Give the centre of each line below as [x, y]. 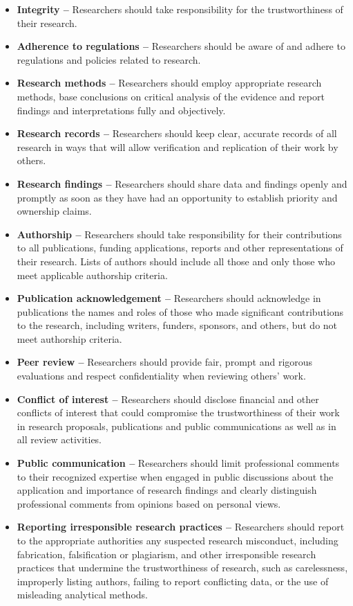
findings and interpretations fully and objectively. [121, 110]
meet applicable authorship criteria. [92, 275]
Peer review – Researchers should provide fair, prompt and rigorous [165, 362]
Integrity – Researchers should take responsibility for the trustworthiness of [180, 9]
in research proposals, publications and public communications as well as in [176, 426]
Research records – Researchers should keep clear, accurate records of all [177, 133]
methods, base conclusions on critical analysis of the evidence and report [171, 96]
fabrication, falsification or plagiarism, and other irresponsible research [166, 554]
